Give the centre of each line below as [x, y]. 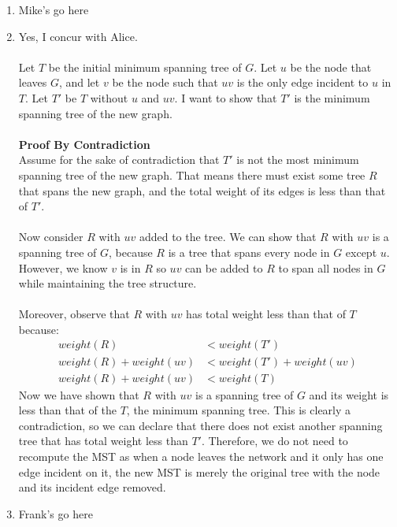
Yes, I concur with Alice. [78, 36]
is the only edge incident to [302, 82]
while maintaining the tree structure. [108, 283]
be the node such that [165, 82]
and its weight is [349, 394]
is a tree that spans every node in [249, 252]
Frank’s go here [56, 513]
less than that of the [68, 410]
